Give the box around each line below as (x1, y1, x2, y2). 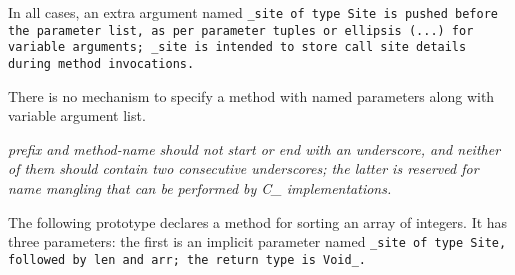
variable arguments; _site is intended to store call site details (8, 40, 467, 55)
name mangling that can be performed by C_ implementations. (8, 178, 392, 198)
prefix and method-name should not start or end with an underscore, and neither (8, 138, 501, 159)
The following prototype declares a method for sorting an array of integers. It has (8, 211, 508, 232)
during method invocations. (8, 56, 195, 71)
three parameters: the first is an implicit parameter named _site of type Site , (8, 231, 507, 252)
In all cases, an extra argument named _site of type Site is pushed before (8, 2, 498, 22)
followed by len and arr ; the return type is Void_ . (8, 252, 366, 267)
